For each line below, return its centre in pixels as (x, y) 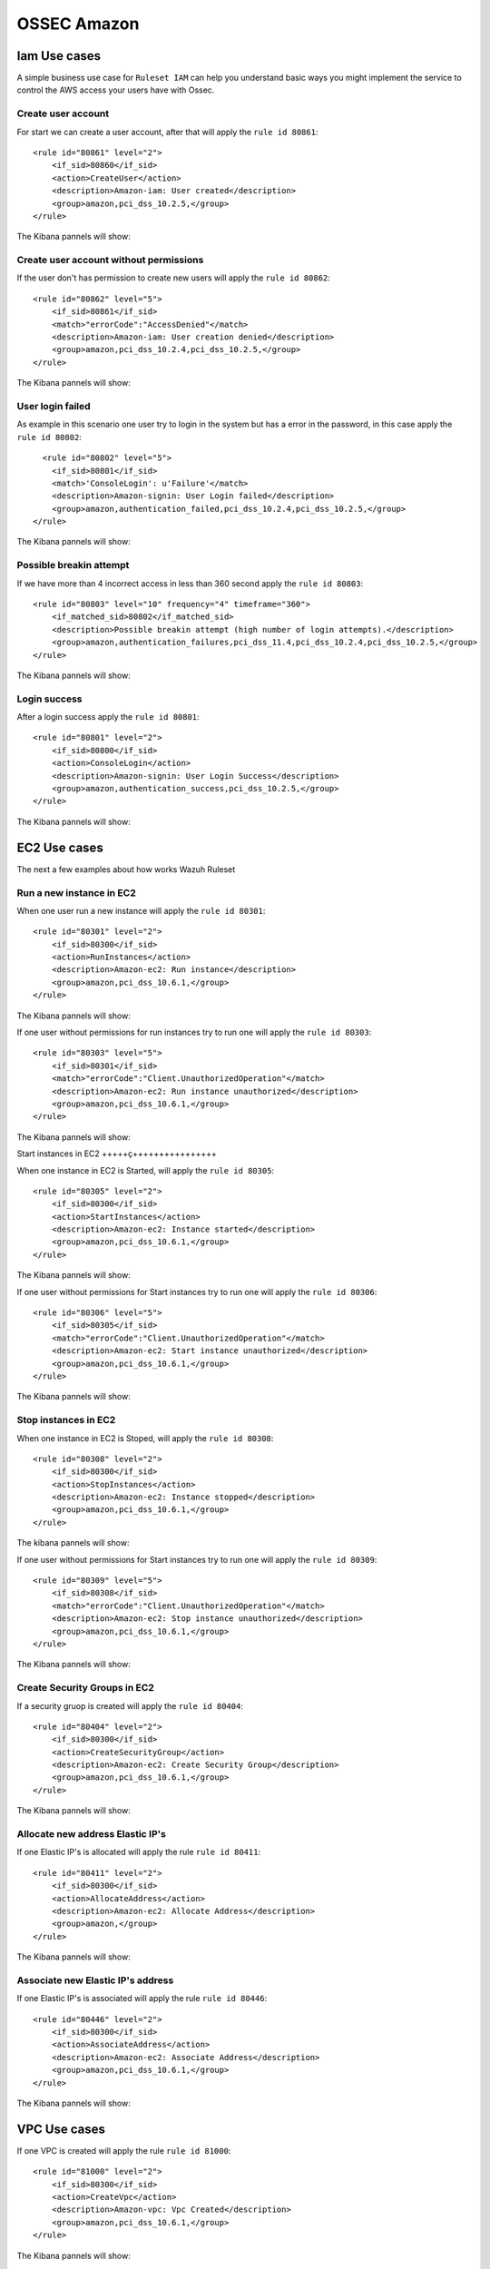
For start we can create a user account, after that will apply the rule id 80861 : (167, 132)
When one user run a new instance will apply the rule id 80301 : (141, 910)
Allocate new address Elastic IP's (92, 1834)
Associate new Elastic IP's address (95, 1980)
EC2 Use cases (60, 847)
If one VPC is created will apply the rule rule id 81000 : (124, 2150)
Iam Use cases (59, 56)
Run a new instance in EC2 (76, 892)
